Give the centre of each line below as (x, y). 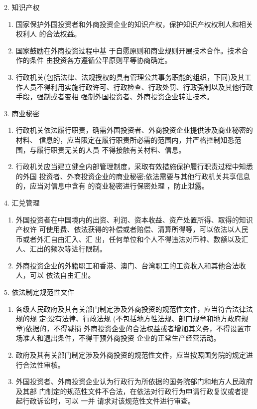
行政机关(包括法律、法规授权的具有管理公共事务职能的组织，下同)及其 (130, 77)
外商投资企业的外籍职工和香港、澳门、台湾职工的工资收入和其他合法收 (131, 265)
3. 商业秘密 (22, 113)
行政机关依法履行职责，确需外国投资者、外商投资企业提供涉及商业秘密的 (134, 130)
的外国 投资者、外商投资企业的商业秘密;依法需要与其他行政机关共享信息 (133, 176)
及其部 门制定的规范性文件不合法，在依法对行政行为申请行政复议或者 (128, 391)
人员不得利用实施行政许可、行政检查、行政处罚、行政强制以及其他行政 (138, 87)
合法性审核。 (44, 364)
